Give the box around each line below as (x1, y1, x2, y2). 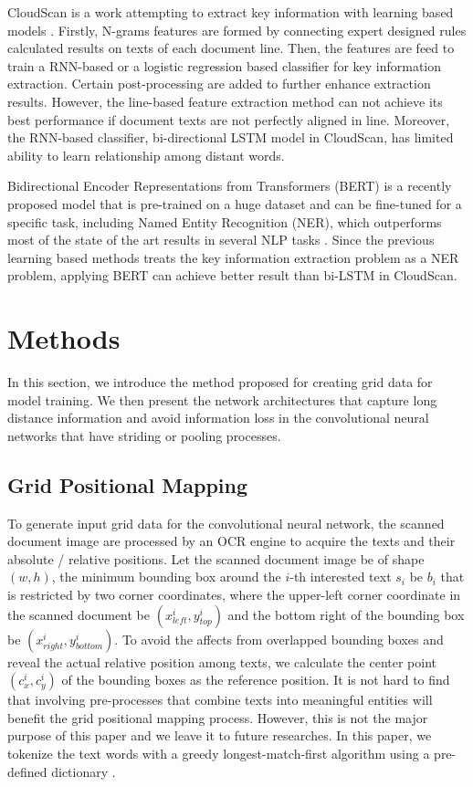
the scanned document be (7, 604, 151, 624)
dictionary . (51, 761, 116, 781)
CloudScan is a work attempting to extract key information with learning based (7, 3, 454, 21)
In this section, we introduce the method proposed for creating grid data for (7, 373, 433, 392)
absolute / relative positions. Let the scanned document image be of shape (7, 549, 425, 568)
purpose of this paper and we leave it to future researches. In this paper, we (7, 726, 432, 745)
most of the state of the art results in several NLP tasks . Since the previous (7, 230, 435, 249)
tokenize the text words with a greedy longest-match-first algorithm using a (7, 743, 430, 762)
